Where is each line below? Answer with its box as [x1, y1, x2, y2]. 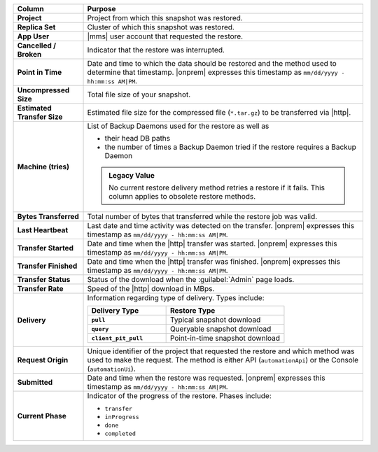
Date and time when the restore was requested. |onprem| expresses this [87, 373, 325, 383]
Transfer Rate [17, 284, 64, 293]
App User [17, 31, 50, 41]
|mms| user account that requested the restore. [87, 31, 244, 41]
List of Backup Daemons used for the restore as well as [87, 121, 269, 131]
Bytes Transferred [17, 212, 80, 221]
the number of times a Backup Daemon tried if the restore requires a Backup [104, 142, 356, 152]
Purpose [87, 4, 116, 13]
